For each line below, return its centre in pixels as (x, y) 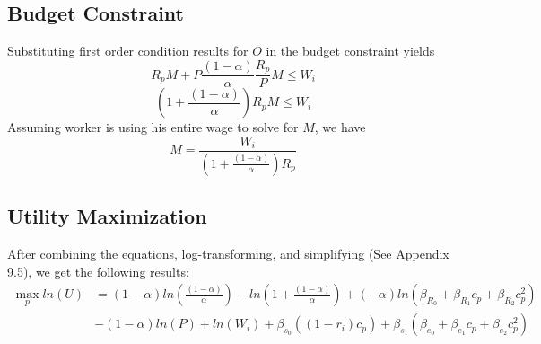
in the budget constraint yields (350, 51)
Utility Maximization (107, 216)
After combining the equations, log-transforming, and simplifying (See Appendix (228, 253)
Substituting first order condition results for (128, 51)
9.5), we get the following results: (98, 271)
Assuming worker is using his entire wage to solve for (153, 127)
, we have (340, 127)
